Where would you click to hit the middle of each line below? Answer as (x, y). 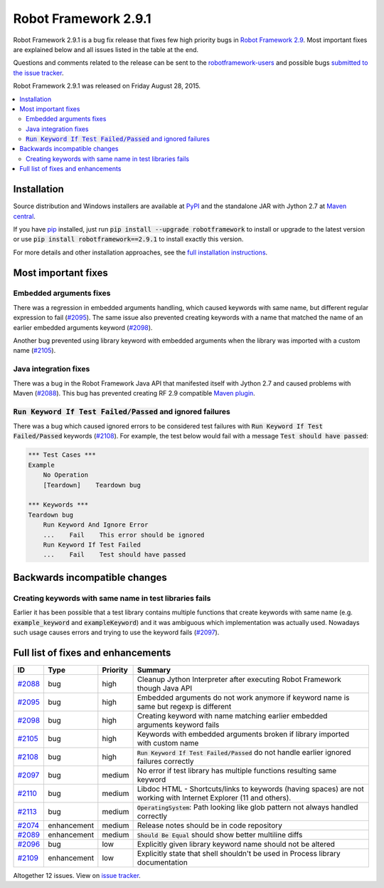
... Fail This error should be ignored (124, 535)
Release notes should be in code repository (209, 825)
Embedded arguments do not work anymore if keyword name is (243, 697)
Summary (154, 670)
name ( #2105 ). (34, 351)
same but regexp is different (184, 706)
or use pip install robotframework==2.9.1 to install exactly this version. (128, 239)
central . (24, 216)
